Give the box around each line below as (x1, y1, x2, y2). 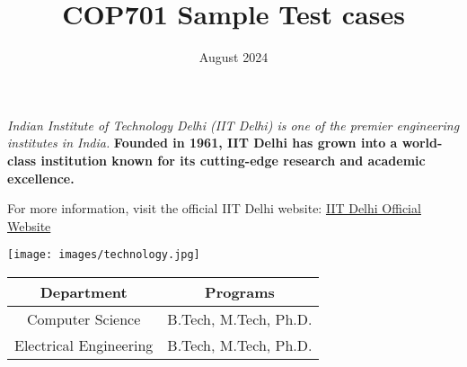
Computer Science (27, 308, 141, 329)
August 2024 (198, 48, 269, 67)
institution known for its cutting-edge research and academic (40, 150, 426, 169)
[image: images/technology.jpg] (7, 248, 200, 262)
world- (401, 133, 443, 152)
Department (40, 281, 128, 302)
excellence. (7, 168, 75, 187)
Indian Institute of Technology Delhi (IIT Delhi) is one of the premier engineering (7, 115, 460, 134)
